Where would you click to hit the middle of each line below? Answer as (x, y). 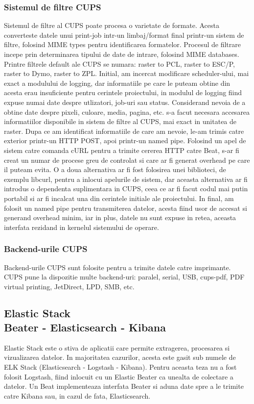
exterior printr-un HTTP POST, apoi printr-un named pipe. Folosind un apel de (125, 140)
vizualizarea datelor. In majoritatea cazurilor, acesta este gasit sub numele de (120, 357)
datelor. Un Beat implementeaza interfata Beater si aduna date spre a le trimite (124, 386)
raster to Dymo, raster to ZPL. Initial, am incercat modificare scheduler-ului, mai (127, 73)
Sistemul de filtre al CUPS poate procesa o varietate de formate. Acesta (112, 25)
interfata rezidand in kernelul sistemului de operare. (81, 227)
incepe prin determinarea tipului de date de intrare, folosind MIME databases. (122, 54)
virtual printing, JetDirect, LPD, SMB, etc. (69, 286)
